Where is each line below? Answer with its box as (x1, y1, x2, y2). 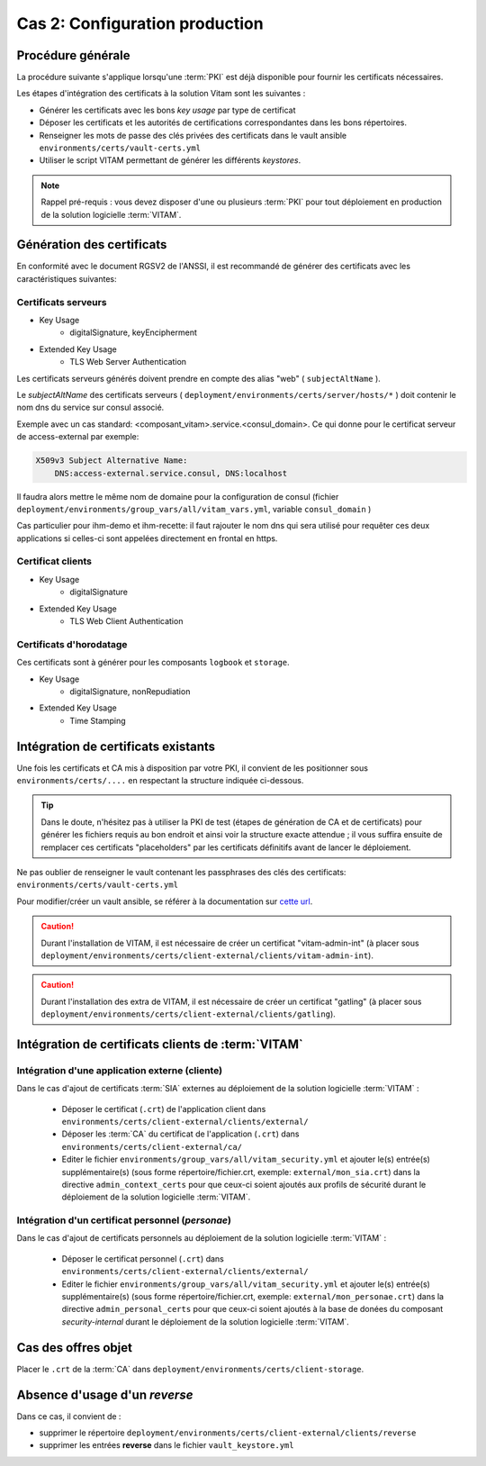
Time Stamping (69, 715, 126, 726)
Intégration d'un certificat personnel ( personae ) (16, 1214, 231, 1226)
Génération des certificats (16, 237, 167, 252)
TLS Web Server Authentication (69, 357, 187, 367)
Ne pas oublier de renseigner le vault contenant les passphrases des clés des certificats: (16, 866, 346, 877)
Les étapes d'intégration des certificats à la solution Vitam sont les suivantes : (16, 88, 306, 99)
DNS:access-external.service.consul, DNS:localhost (54, 468, 288, 478)
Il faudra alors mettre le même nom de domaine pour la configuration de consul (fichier (16, 491, 339, 502)
